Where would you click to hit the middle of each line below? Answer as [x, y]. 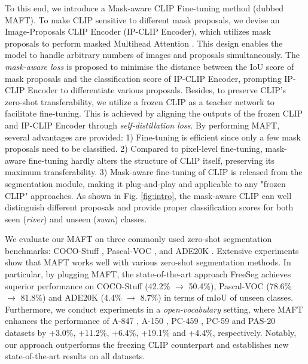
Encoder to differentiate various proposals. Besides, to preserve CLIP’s [157, 90]
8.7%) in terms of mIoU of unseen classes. [217, 297]
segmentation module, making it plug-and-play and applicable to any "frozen [145, 183]
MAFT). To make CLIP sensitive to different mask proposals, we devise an [142, 19]
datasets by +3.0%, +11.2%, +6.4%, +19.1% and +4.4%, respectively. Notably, [151, 333]
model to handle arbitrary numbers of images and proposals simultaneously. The [153, 55]
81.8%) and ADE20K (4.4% [71, 297]
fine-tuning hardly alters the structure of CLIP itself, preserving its [152, 160]
